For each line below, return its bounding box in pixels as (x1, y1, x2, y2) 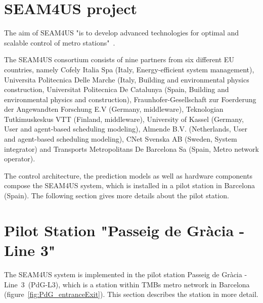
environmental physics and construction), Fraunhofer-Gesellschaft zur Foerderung (4, 94, 256, 104)
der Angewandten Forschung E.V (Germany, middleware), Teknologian (4, 104, 224, 114)
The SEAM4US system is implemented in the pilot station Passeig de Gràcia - (4, 269, 247, 279)
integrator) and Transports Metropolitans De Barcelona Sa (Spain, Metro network (4, 143, 259, 154)
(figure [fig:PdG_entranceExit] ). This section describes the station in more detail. (4, 289, 258, 299)
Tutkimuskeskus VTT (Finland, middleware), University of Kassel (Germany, (4, 113, 244, 124)
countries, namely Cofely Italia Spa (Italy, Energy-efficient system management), (4, 64, 254, 74)
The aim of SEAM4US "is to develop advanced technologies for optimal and (4, 27, 239, 38)
